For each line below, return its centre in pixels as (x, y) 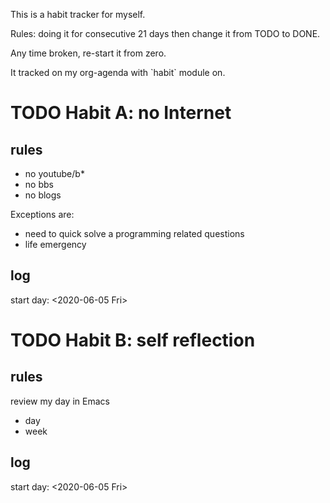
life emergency (55, 244)
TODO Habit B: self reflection (133, 340)
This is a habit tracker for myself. (78, 14)
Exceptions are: (42, 214)
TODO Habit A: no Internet (121, 113)
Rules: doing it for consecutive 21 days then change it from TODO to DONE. (165, 33)
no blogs (43, 195)
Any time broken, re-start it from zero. (88, 53)
